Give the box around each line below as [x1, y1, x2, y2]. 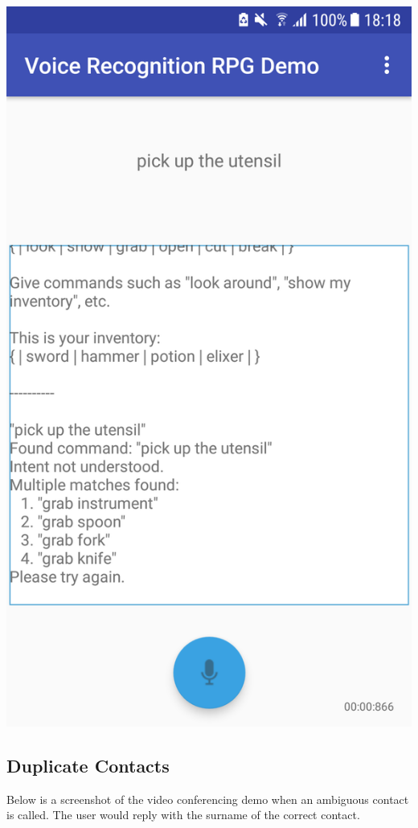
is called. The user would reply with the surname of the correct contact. [6, 806, 360, 823]
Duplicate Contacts [6, 752, 170, 777]
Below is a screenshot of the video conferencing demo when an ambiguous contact [6, 790, 409, 807]
